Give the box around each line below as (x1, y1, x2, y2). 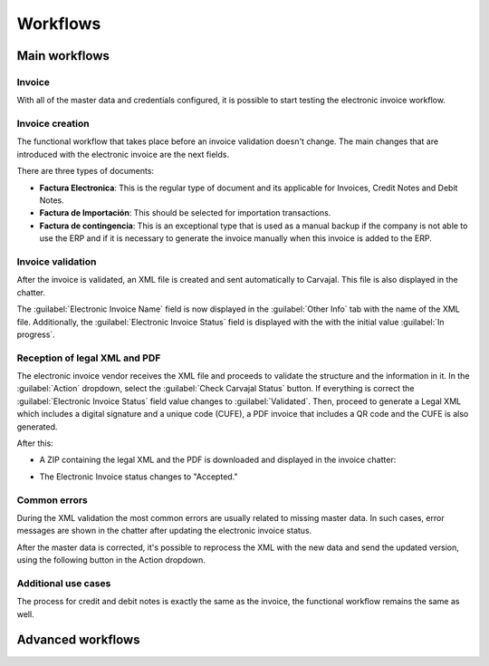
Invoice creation (16, 118, 90, 130)
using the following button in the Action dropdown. (16, 555, 206, 565)
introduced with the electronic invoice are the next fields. (16, 149, 230, 159)
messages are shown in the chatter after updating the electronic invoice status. (16, 526, 312, 536)
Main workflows (16, 48, 110, 63)
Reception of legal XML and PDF (16, 352, 161, 364)
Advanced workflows (16, 632, 140, 648)
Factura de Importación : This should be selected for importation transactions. (39, 208, 331, 218)
